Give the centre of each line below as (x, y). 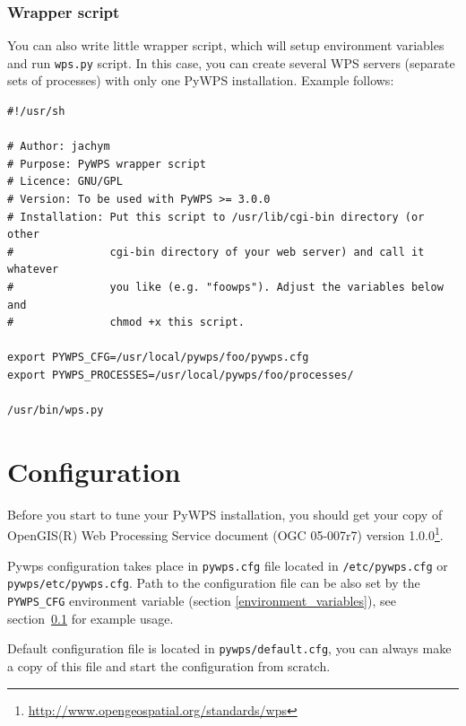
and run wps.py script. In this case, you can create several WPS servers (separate (231, 62)
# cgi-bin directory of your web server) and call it (216, 252)
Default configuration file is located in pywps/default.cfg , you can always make (229, 648)
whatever (33, 270)
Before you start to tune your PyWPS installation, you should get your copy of (225, 514)
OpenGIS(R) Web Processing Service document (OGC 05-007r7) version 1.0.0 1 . (225, 534)
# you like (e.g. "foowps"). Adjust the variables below (225, 287)
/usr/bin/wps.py (56, 411)
